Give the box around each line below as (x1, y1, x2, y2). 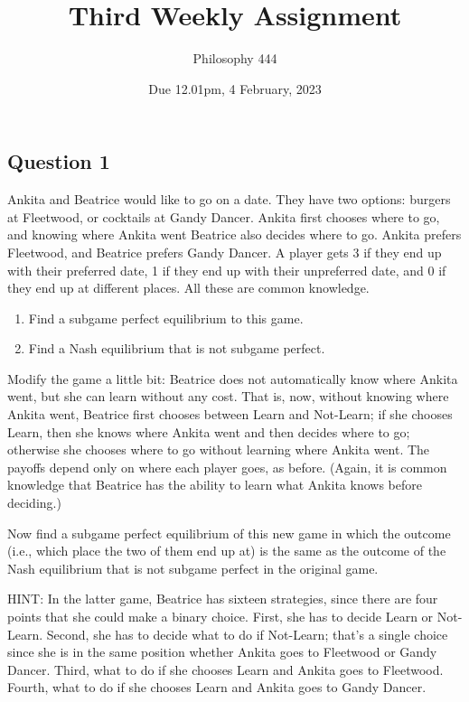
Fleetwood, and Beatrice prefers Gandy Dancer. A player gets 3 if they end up (7, 242, 442, 261)
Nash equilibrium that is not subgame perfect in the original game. (7, 558, 379, 577)
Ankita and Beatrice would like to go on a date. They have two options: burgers (7, 190, 451, 209)
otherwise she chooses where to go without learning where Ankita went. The (7, 440, 430, 459)
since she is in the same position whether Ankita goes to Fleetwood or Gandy (7, 642, 437, 661)
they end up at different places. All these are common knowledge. (7, 278, 370, 297)
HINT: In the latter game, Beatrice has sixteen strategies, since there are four (7, 589, 438, 608)
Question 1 (7, 147, 110, 175)
